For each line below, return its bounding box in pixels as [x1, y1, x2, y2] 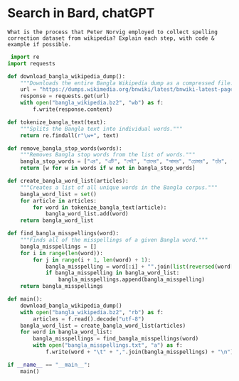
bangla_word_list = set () [20, 190, 97, 198]
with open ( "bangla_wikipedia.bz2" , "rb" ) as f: [20, 308, 164, 316]
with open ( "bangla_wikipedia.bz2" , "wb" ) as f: [20, 100, 164, 107]
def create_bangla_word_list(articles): [7, 178, 129, 185]
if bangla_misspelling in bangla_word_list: [45, 269, 180, 277]
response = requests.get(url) [20, 92, 110, 100]
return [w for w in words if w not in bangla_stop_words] [20, 165, 196, 172]
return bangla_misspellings [20, 283, 103, 290]
